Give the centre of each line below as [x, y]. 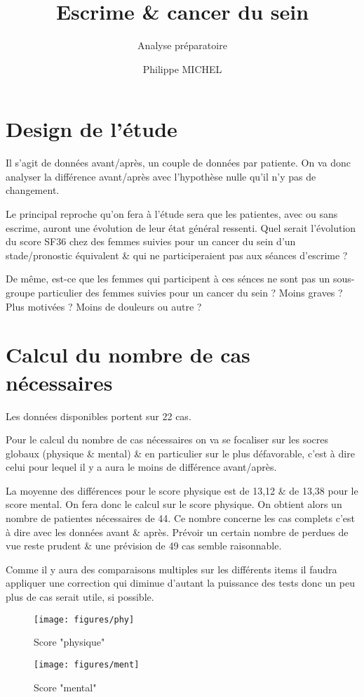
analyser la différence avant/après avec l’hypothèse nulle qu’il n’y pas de [161, 176]
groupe [20, 292]
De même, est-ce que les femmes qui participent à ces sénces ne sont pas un [168, 279]
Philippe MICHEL [182, 69]
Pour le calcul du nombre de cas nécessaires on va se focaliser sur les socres [167, 439]
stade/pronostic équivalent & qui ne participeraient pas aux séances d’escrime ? [177, 255]
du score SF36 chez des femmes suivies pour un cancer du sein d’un [151, 241]
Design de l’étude [92, 129]
